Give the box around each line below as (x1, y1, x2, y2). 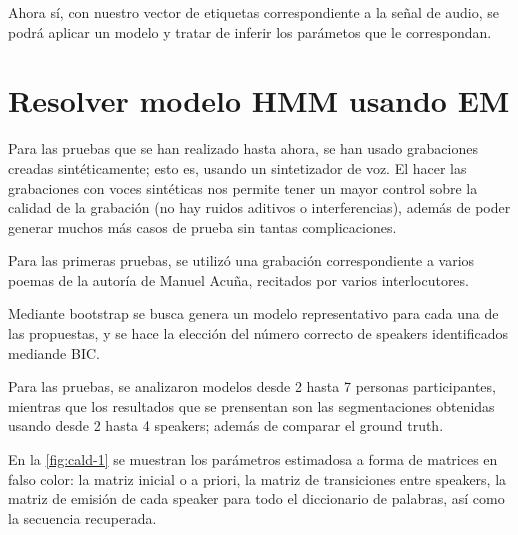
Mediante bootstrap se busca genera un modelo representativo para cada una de (8, 303, 499, 324)
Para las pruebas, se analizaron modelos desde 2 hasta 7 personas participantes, (8, 376, 496, 397)
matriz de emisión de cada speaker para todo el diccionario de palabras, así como (8, 488, 505, 509)
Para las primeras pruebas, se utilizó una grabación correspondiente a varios (8, 250, 475, 271)
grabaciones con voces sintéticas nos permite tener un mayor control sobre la (8, 177, 478, 198)
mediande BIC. (8, 342, 100, 363)
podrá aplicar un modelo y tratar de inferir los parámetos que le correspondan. (8, 21, 492, 42)
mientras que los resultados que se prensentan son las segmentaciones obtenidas (8, 395, 495, 416)
